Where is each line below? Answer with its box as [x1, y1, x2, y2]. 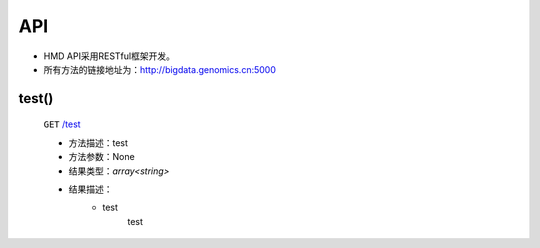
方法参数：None [68, 151, 135, 163]
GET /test [43, 118, 81, 130]
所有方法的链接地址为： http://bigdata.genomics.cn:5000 [43, 63, 277, 75]
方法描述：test [68, 136, 129, 149]
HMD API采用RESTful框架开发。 [43, 50, 175, 62]
